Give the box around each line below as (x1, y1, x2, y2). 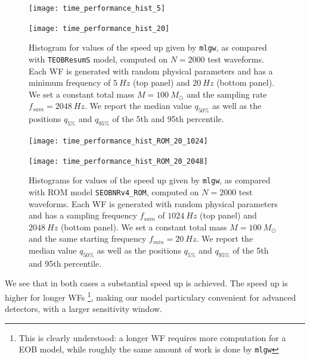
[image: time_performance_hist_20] (29, 24, 170, 33)
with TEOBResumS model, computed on (29, 52, 168, 65)
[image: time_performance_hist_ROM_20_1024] (29, 137, 208, 145)
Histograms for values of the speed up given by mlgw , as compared (29, 174, 271, 186)
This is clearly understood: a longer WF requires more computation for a (18, 331, 286, 344)
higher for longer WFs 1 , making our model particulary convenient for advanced (5, 289, 296, 303)
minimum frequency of (29, 76, 111, 89)
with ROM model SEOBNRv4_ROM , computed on (29, 185, 199, 198)
